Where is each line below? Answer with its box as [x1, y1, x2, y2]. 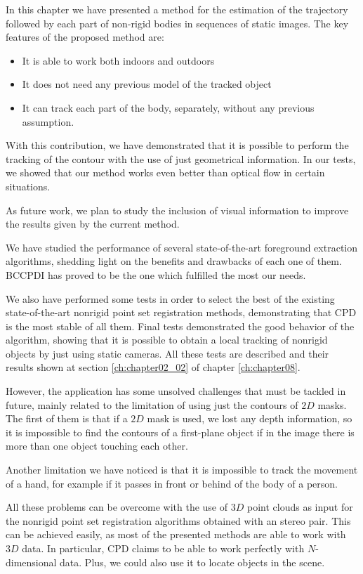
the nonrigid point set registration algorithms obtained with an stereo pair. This [6, 513, 351, 528]
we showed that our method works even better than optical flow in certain [6, 165, 325, 180]
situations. [6, 178, 51, 193]
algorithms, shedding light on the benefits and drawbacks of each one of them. [6, 254, 342, 268]
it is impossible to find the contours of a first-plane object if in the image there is [6, 424, 355, 439]
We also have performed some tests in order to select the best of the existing [6, 291, 335, 306]
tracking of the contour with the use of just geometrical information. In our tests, [6, 151, 356, 166]
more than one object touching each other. [6, 438, 188, 453]
